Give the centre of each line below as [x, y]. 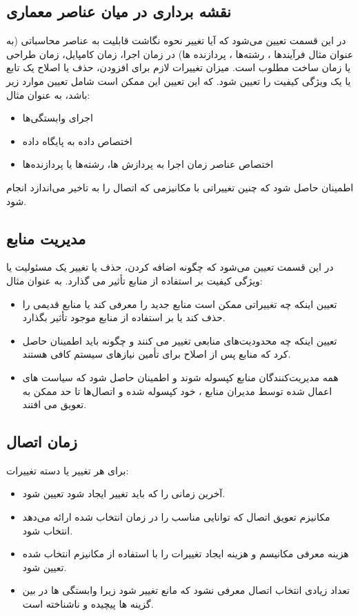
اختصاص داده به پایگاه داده [77, 141]
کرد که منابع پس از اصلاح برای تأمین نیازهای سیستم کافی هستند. [157, 354]
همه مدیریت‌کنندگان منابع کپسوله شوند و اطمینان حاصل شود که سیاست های [180, 377]
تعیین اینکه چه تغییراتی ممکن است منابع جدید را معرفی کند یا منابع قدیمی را [180, 304]
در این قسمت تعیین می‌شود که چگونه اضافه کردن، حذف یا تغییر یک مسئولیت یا [170, 267]
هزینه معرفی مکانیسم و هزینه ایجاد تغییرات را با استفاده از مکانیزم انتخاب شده [186, 554]
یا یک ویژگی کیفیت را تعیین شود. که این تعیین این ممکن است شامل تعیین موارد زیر [179, 80]
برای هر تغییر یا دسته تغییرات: [68, 470]
